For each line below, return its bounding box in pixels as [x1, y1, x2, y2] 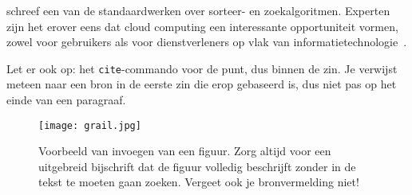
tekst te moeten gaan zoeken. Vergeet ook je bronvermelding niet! [38, 174, 359, 190]
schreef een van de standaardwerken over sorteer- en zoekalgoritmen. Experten [6, 2, 390, 18]
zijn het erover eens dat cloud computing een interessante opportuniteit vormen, [6, 18, 398, 34]
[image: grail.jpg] [38, 119, 141, 131]
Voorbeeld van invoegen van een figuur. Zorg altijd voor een [38, 142, 331, 159]
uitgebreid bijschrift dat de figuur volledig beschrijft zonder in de [38, 158, 356, 174]
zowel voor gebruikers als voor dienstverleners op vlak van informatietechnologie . [6, 33, 407, 50]
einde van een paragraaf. [6, 92, 126, 108]
